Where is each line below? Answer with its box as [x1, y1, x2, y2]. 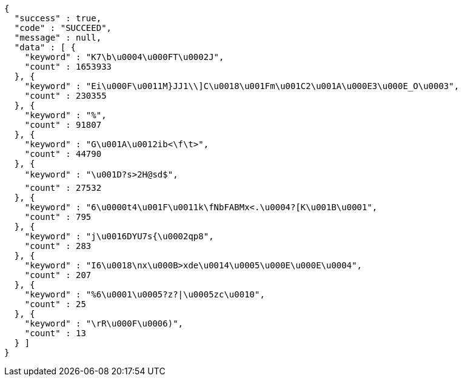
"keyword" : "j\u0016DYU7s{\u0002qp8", [24, 231, 214, 241]
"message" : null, [14, 33, 102, 42]
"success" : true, [14, 13, 102, 23]
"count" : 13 [24, 328, 86, 338]
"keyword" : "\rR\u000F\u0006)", [24, 319, 184, 328]
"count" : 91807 [24, 120, 102, 130]
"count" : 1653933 [24, 62, 112, 71]
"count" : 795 [24, 212, 92, 222]
